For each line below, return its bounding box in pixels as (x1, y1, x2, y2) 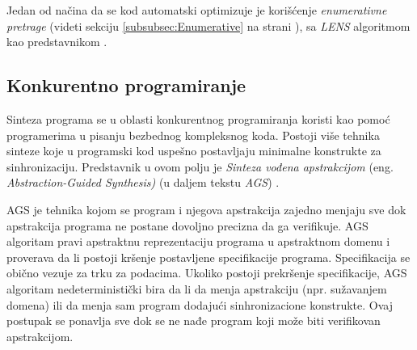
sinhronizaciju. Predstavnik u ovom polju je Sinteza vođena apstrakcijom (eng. (6, 158, 394, 175)
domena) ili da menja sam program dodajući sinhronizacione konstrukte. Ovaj (6, 296, 393, 313)
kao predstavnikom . (6, 33, 107, 50)
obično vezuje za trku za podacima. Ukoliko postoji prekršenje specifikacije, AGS (6, 264, 407, 281)
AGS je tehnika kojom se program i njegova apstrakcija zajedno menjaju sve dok (6, 200, 406, 217)
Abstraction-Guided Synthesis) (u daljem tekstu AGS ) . (6, 174, 280, 191)
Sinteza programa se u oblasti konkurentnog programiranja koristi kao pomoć (6, 110, 390, 127)
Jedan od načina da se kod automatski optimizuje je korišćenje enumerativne (6, 2, 387, 18)
